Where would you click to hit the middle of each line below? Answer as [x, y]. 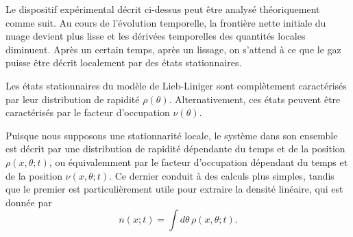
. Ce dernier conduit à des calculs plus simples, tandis [222, 175]
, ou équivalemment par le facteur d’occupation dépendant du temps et [198, 162]
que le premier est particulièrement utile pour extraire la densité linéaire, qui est [174, 189]
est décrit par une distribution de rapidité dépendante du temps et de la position [175, 149]
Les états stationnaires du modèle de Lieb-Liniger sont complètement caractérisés [176, 85]
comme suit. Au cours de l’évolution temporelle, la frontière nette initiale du [166, 22]
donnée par [29, 202]
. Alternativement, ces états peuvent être [255, 99]
